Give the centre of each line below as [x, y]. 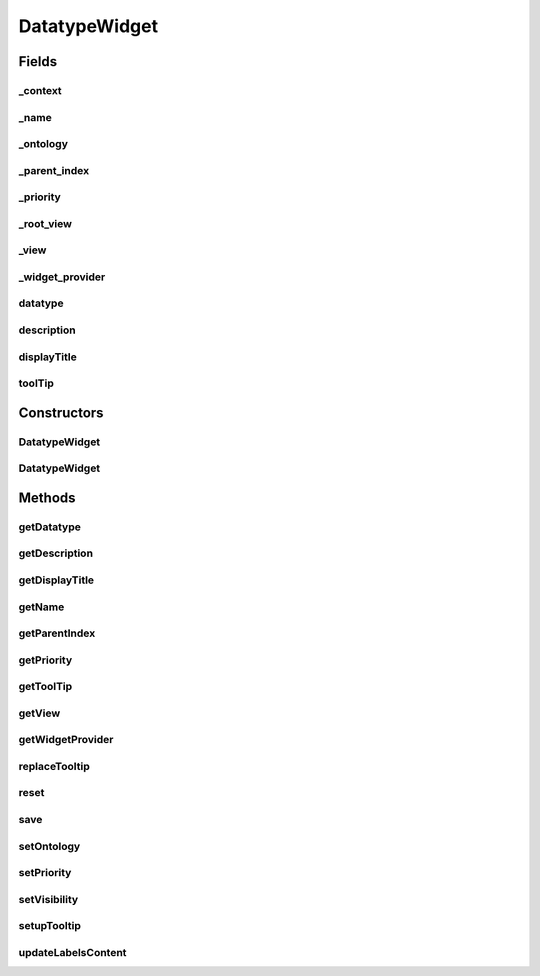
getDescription [56, 553]
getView [39, 713]
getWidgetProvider [66, 740]
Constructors [61, 412]
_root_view [45, 223]
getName [41, 607]
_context [40, 90]
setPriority [45, 873]
